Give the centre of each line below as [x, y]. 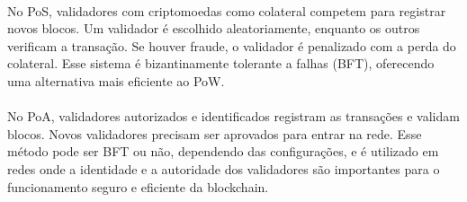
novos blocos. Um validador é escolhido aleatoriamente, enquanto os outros [214, 28]
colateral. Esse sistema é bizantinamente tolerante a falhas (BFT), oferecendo [221, 63]
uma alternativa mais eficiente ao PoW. [116, 80]
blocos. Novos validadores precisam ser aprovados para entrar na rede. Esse [215, 133]
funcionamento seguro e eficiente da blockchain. [138, 186]
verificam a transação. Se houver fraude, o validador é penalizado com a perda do [232, 45]
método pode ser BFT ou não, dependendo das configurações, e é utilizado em [223, 151]
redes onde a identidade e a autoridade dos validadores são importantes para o [224, 168]
